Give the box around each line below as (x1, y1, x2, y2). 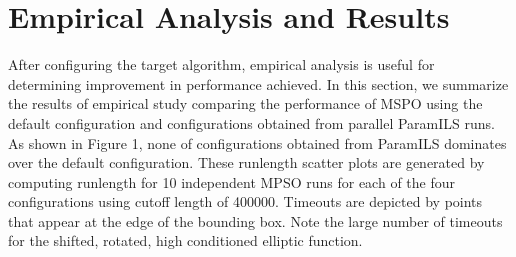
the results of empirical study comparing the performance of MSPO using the (8, 93, 483, 114)
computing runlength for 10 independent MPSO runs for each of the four (8, 171, 455, 192)
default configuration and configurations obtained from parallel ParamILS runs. (8, 112, 495, 133)
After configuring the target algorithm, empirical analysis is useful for (8, 54, 435, 75)
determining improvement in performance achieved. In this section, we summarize (8, 73, 509, 94)
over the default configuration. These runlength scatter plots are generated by (8, 152, 485, 173)
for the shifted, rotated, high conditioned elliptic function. (8, 230, 363, 251)
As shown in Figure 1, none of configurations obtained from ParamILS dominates (8, 132, 507, 153)
